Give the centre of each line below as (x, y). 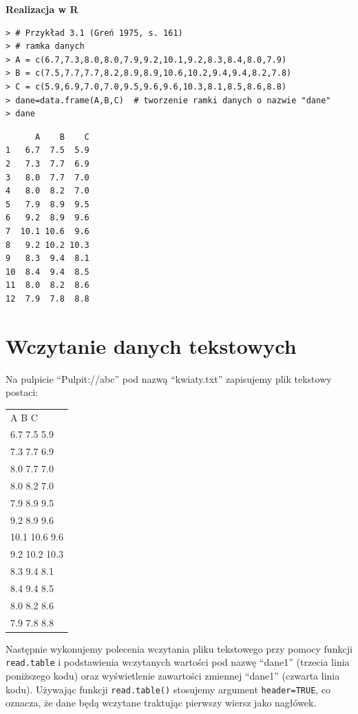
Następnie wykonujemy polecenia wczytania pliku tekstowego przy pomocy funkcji (179, 648)
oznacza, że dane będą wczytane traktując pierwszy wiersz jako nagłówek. (161, 703)
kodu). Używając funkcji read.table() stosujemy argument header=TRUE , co (168, 689)
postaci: (22, 392)
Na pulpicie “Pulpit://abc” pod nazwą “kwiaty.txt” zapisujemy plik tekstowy (169, 378)
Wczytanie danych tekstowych (151, 345)
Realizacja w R (42, 9)
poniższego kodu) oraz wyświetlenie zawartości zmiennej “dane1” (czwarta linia (173, 675)
